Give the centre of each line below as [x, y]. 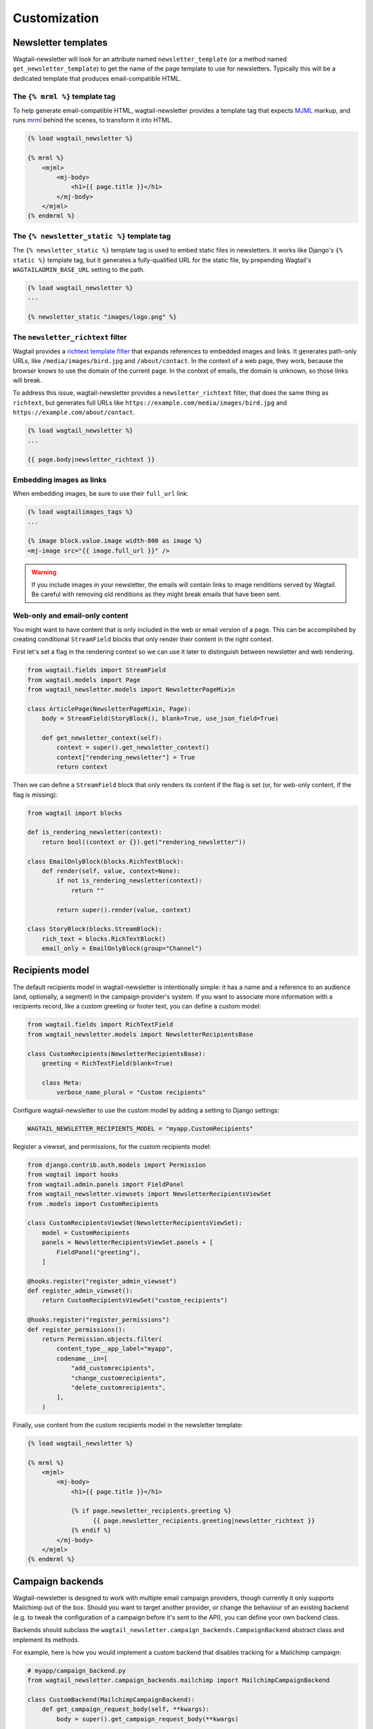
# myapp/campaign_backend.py [77, 1671]
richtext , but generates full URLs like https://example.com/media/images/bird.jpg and [150, 403]
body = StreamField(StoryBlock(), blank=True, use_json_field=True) [160, 719]
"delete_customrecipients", [118, 1388]
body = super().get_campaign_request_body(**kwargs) [147, 1719]
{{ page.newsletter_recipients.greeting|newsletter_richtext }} [204, 1520]
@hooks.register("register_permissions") [98, 1320]
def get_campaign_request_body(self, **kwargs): [126, 1709]
